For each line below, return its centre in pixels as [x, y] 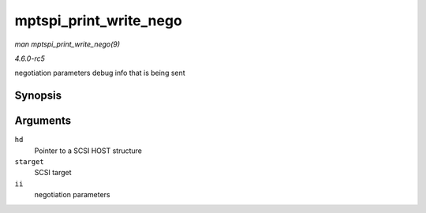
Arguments [43, 121]
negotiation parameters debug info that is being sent [100, 73]
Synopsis [38, 96]
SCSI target [53, 173]
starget [30, 162]
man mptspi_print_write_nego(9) [67, 44]
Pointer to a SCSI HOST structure [88, 151]
